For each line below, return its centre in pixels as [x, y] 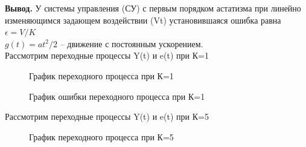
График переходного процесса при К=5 [101, 136]
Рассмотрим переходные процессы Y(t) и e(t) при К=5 [107, 116]
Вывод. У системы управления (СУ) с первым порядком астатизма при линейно [153, 8]
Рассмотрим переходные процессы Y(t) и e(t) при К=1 [107, 55]
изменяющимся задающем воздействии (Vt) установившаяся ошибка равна [143, 20]
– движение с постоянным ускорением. [132, 43]
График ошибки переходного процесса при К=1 [117, 96]
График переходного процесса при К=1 [101, 75]
